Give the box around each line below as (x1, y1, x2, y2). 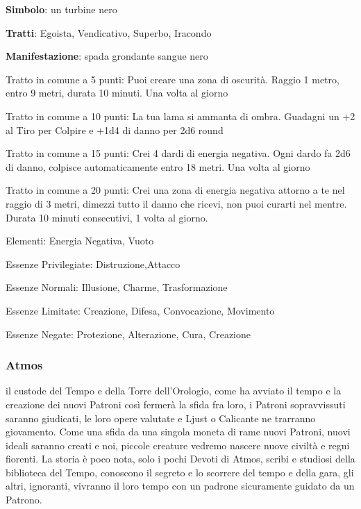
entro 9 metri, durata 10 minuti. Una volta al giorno (6, 85, 228, 100)
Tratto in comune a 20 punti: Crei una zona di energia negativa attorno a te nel (6, 183, 345, 197)
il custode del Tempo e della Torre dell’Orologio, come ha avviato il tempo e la (6, 383, 342, 398)
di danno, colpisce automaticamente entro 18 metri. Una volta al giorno (6, 159, 310, 174)
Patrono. (6, 492, 42, 507)
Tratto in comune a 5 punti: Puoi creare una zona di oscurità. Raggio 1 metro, (6, 72, 339, 86)
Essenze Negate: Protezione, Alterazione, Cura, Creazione (6, 326, 251, 341)
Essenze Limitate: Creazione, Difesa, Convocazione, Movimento (6, 303, 275, 317)
